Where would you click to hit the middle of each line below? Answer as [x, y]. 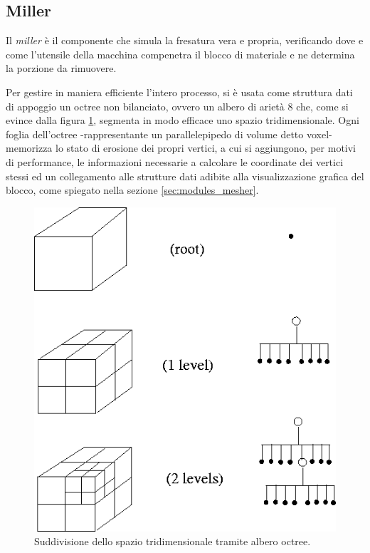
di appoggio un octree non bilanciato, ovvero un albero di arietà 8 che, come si [177, 106]
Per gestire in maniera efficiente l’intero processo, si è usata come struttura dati [179, 92]
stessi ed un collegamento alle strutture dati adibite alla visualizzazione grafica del [185, 176]
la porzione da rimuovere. [61, 68]
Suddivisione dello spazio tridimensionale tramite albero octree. [173, 541]
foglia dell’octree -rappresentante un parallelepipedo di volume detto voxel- [169, 134]
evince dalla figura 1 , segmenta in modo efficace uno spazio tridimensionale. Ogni [183, 120]
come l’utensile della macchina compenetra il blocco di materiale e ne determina [180, 54]
